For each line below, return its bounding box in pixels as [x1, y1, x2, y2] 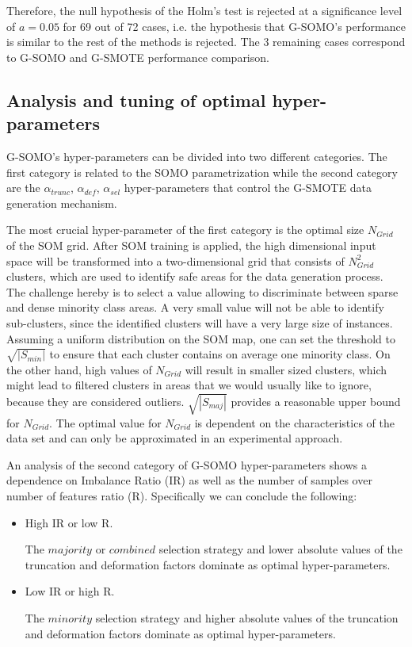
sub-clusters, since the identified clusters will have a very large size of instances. [6, 314, 393, 331]
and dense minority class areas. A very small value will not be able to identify [6, 299, 384, 316]
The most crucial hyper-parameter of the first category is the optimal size [6, 221, 364, 238]
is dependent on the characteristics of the [194, 414, 395, 431]
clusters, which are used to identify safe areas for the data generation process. [6, 268, 383, 285]
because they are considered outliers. [6, 392, 185, 409]
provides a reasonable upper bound [231, 392, 401, 409]
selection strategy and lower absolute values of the [158, 541, 402, 557]
